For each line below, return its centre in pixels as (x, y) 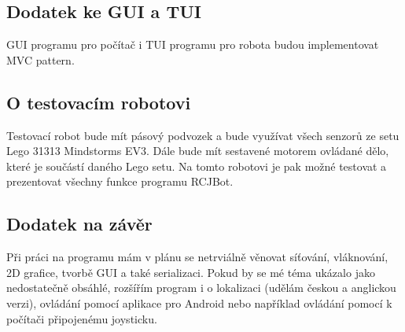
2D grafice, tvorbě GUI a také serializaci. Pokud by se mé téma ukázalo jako (191, 272)
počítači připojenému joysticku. (82, 318)
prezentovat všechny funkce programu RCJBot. (120, 181)
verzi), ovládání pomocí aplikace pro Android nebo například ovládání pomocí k (199, 302)
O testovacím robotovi (99, 102)
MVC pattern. (40, 59)
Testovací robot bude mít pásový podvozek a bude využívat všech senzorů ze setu (203, 135)
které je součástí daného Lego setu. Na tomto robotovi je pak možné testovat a (197, 166)
